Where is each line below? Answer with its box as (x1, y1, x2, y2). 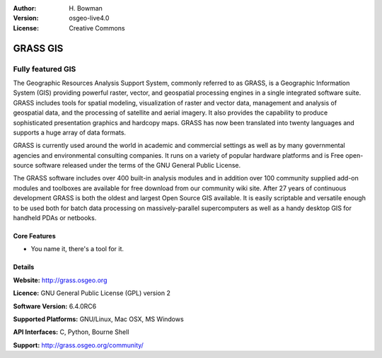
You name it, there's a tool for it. (30, 245, 124, 253)
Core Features (13, 232, 56, 241)
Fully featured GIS (13, 64, 76, 74)
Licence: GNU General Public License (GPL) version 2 (13, 289, 171, 297)
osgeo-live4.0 (69, 14, 110, 23)
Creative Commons (69, 23, 125, 32)
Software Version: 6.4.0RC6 (13, 301, 97, 311)
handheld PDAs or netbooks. (13, 214, 97, 222)
